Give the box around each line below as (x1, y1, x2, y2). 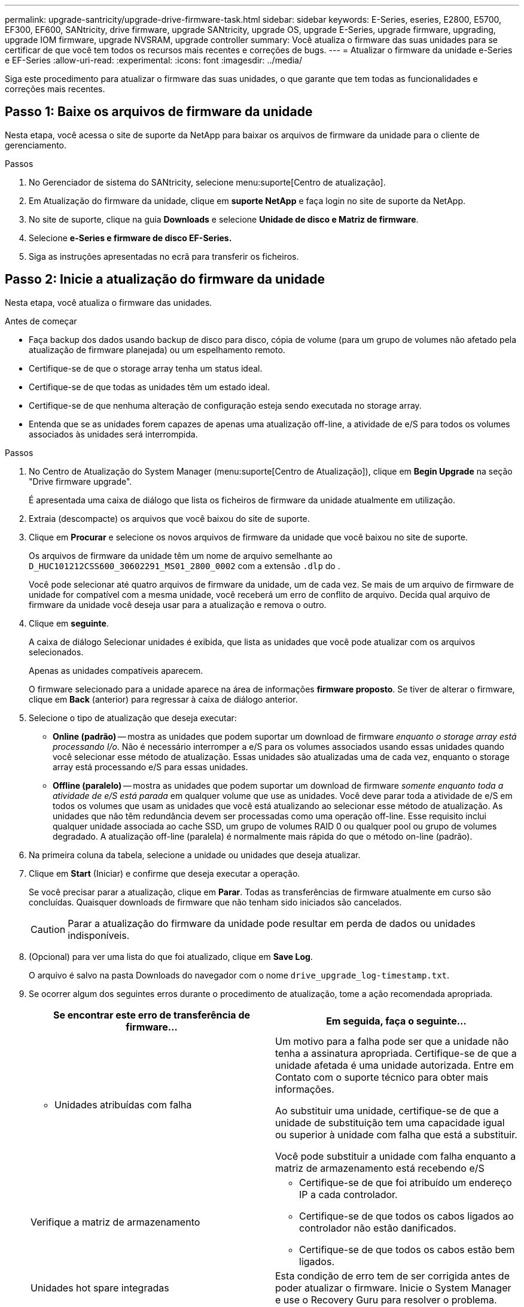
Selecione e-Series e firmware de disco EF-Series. (29, 232, 232, 243)
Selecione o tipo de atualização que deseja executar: (29, 712, 237, 723)
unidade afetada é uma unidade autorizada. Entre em (275, 1059, 514, 1071)
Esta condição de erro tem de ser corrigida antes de (275, 1269, 510, 1282)
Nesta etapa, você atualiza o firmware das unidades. (5, 297, 212, 308)
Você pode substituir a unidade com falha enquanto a (275, 1150, 516, 1162)
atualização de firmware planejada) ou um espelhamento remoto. (29, 344, 285, 355)
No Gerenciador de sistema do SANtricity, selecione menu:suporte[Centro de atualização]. (29, 177, 386, 187)
